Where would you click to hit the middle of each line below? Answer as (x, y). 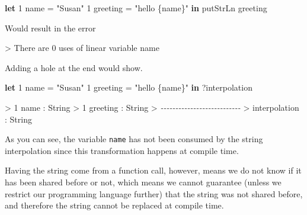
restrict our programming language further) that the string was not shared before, (154, 193)
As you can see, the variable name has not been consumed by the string (134, 139)
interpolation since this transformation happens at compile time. (122, 150)
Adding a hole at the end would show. (74, 67)
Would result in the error (50, 28)
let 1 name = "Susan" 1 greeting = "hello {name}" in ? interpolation (129, 87)
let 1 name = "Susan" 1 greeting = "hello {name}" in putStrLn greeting (136, 8)
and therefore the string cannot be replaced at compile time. (114, 205)
